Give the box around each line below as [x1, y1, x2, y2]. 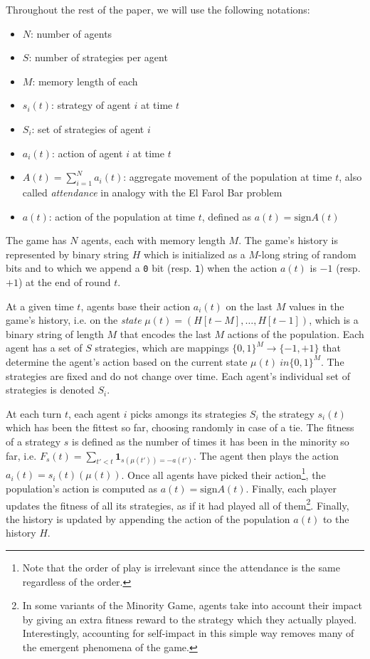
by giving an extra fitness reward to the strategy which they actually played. [22, 611, 357, 626]
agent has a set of [6, 340, 83, 355]
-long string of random [258, 246, 356, 261]
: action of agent [51, 145, 123, 160]
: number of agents [31, 26, 112, 41]
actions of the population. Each [227, 326, 364, 341]
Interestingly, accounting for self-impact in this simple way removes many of [22, 626, 354, 640]
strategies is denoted [6, 382, 95, 397]
